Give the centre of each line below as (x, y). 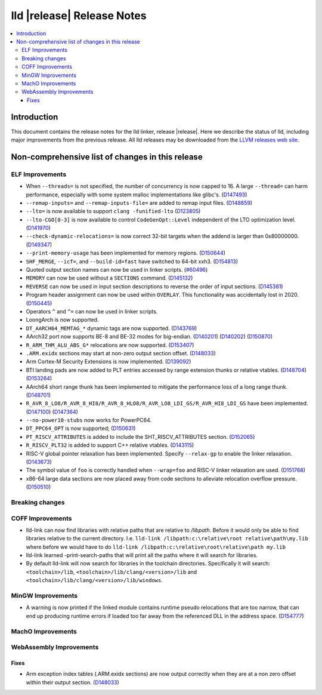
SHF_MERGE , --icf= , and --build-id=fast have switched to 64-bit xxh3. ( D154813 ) (132, 261)
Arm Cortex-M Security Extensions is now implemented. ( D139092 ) (109, 362)
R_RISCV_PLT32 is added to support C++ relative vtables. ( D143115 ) (110, 445)
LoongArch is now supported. (62, 320)
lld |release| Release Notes (79, 16)
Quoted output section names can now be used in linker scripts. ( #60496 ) (117, 270)
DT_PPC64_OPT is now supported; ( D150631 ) (81, 428)
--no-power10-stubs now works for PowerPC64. (89, 420)
